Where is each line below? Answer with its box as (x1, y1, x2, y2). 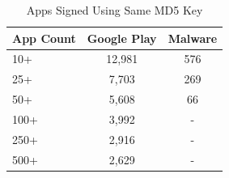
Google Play (87, 29, 157, 46)
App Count (12, 29, 76, 46)
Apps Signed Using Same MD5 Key (26, 2, 203, 18)
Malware (168, 29, 218, 46)
